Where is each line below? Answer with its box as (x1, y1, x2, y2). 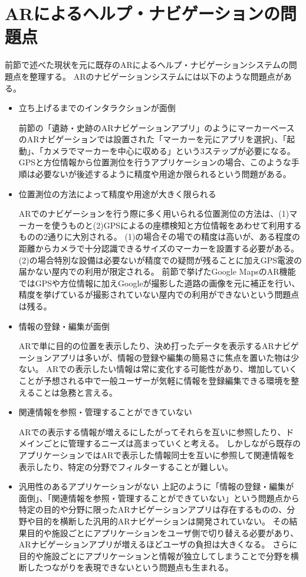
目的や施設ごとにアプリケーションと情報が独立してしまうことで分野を (18, 549, 291, 562)
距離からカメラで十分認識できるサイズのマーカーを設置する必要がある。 (18, 242, 300, 255)
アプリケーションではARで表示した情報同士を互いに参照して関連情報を (18, 448, 295, 461)
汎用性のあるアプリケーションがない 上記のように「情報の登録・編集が (18, 480, 294, 493)
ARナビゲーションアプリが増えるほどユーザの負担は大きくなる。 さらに (18, 538, 298, 550)
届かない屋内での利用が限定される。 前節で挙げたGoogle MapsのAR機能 (18, 265, 296, 278)
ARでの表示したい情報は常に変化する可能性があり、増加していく (46, 363, 298, 375)
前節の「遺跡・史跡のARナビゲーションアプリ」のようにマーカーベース (18, 121, 295, 133)
